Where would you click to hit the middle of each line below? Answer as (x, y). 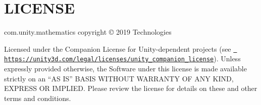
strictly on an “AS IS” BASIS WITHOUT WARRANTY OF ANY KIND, (119, 78)
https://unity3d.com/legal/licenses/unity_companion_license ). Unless (122, 59)
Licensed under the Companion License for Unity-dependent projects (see (118, 48)
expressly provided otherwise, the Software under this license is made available (125, 69)
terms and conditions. (38, 98)
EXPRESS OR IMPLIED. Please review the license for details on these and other (131, 88)
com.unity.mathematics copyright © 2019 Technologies (88, 32)
